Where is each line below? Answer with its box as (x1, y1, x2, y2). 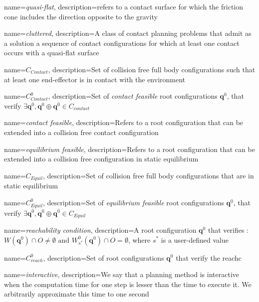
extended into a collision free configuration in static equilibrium (4, 153, 199, 164)
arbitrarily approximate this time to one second (4, 289, 149, 299)
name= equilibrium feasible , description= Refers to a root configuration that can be (4, 144, 255, 154)
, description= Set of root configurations (43, 252, 164, 263)
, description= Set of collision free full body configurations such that (48, 64, 256, 74)
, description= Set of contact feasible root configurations (48, 91, 218, 101)
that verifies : (208, 224, 249, 235)
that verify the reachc (176, 252, 242, 263)
